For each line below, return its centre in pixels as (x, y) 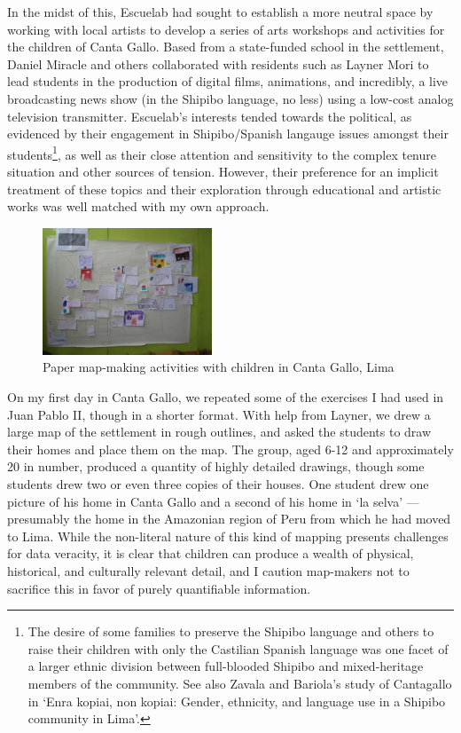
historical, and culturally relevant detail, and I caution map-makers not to (208, 571)
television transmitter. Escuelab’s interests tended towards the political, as (210, 116)
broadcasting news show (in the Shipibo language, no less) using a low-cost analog (230, 98)
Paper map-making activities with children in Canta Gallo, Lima (219, 367)
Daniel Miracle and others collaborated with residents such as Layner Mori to (218, 63)
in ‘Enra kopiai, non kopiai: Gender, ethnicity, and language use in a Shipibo (237, 701)
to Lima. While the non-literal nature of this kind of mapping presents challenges (228, 536)
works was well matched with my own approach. (138, 206)
